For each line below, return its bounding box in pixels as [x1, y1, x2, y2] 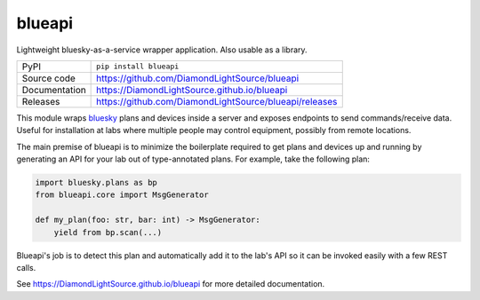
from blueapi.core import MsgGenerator [35, 190, 209, 200]
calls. [16, 263, 36, 273]
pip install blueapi [96, 62, 180, 71]
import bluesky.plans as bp [35, 178, 157, 188]
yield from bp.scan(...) [53, 227, 163, 237]
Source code [21, 72, 76, 84]
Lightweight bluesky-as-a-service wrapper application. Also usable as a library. [16, 44, 308, 55]
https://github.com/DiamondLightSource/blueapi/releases [96, 95, 338, 107]
